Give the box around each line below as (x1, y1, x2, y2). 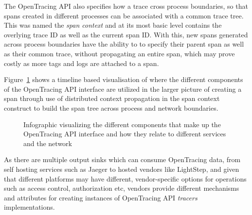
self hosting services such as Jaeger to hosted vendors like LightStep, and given (4, 164, 239, 174)
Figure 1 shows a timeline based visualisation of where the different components (4, 74, 243, 84)
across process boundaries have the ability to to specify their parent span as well (4, 39, 244, 49)
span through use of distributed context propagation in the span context (4, 93, 220, 103)
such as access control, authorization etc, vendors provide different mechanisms (4, 183, 239, 193)
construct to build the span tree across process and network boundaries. (4, 102, 218, 113)
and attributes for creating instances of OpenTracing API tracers (4, 192, 198, 202)
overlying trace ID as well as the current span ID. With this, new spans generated (4, 29, 248, 39)
